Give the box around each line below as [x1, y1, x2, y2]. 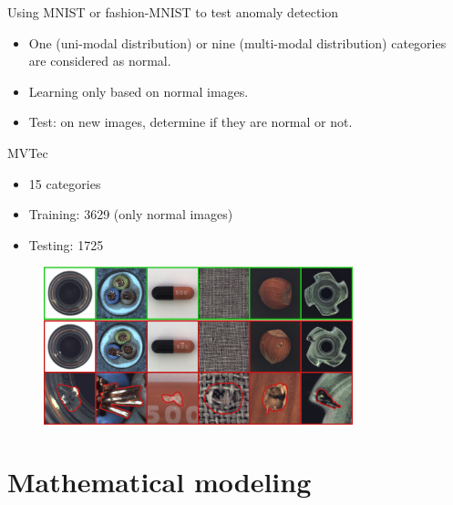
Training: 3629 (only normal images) [28, 205, 233, 224]
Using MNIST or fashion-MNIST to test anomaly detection [7, 3, 339, 21]
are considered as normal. [28, 51, 171, 70]
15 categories [28, 174, 101, 193]
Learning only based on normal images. [28, 81, 249, 100]
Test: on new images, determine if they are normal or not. [28, 112, 353, 132]
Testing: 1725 [28, 235, 104, 254]
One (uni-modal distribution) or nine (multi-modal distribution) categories [28, 33, 447, 52]
